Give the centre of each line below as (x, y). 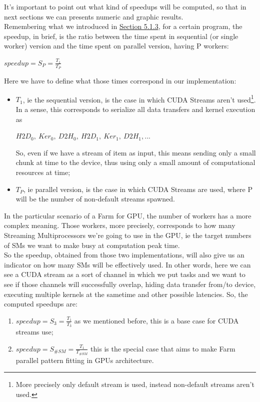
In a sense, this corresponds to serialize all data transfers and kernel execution (135, 109)
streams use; (34, 331)
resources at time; (43, 172)
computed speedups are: (41, 304)
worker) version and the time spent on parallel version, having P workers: (116, 46)
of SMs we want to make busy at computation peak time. (92, 245)
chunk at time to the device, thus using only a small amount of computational (135, 162)
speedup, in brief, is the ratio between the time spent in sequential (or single (121, 36)
